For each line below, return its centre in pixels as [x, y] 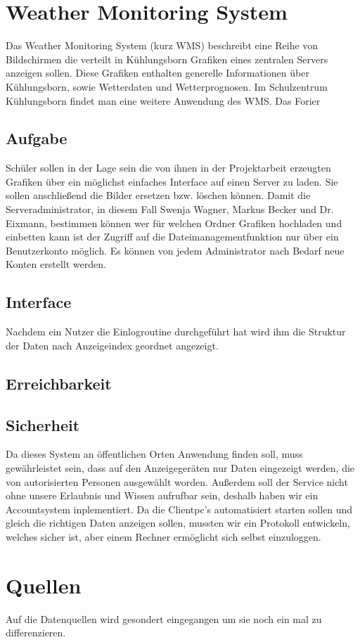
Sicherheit [43, 424]
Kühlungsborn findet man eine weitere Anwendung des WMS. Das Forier [163, 100]
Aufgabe [37, 138]
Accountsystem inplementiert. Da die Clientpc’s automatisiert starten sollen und [179, 509]
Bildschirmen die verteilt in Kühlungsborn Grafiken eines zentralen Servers [167, 59]
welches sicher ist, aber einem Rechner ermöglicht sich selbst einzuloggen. [163, 536]
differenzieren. [36, 633]
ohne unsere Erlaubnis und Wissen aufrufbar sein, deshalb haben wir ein [162, 495]
